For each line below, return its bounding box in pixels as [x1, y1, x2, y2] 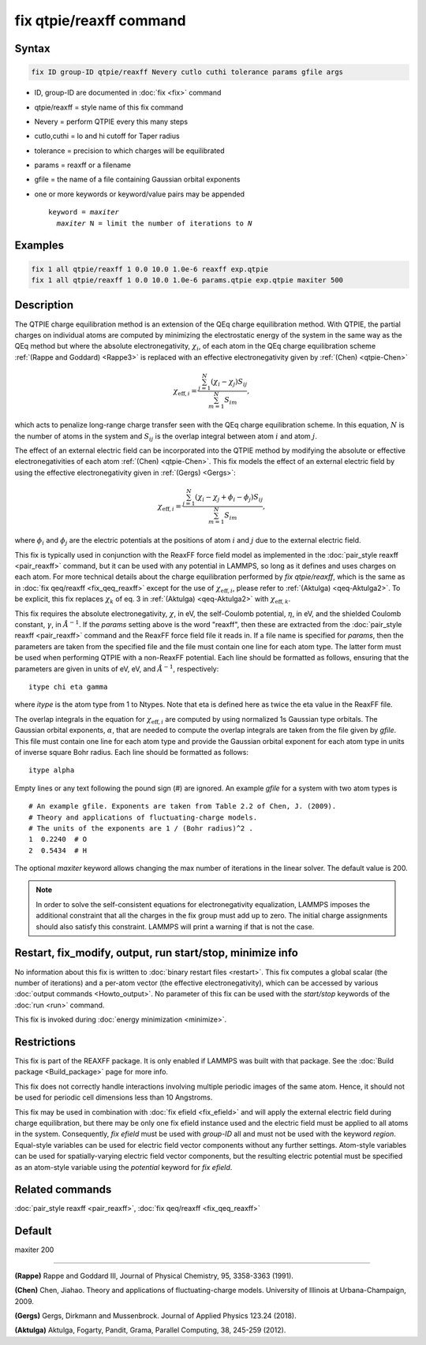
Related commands [14, 1183, 112, 1197]
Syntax [14, 42, 50, 55]
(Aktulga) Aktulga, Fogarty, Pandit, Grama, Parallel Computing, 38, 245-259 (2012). [14, 1325, 286, 1335]
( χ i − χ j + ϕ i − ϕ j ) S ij [194, 493, 263, 503]
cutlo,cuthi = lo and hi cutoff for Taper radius [34, 131, 181, 141]
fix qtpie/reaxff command [14, 12, 186, 29]
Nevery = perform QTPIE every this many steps [34, 117, 189, 126]
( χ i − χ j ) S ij [210, 377, 248, 388]
